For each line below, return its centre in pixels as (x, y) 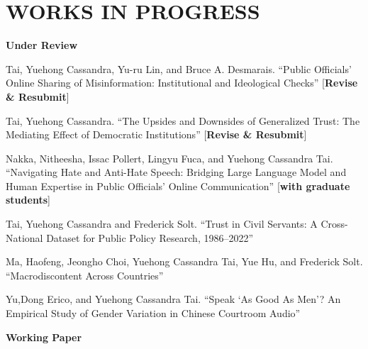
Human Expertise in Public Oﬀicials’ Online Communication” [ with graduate (178, 185)
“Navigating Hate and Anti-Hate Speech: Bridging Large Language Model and (176, 172)
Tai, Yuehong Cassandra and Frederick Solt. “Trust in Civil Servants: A (162, 224)
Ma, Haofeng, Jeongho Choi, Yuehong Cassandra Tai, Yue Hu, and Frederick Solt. (184, 261)
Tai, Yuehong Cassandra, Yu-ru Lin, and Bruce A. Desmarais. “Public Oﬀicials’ (179, 68)
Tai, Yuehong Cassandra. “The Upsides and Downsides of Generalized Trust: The (183, 120)
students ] (28, 200)
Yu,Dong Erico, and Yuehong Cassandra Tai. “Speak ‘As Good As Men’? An (173, 299)
